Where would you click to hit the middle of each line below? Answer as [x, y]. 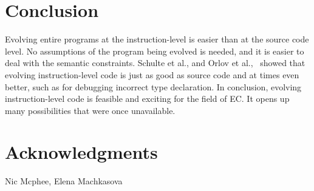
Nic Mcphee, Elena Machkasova [64, 181]
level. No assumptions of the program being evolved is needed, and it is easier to [155, 51]
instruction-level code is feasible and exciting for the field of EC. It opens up [147, 99]
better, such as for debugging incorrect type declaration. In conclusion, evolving [153, 86]
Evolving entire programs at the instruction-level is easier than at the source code [157, 39]
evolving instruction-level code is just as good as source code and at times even [152, 74]
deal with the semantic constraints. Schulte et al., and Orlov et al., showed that [155, 63]
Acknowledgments [81, 152]
